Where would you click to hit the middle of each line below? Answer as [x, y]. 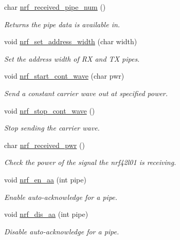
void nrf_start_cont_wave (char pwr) [64, 76]
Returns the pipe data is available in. [62, 24]
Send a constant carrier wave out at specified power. [86, 93]
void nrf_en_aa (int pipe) [45, 179]
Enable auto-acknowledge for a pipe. [61, 197]
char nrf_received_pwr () [44, 145]
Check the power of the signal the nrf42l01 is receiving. [90, 162]
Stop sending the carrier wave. [52, 128]
